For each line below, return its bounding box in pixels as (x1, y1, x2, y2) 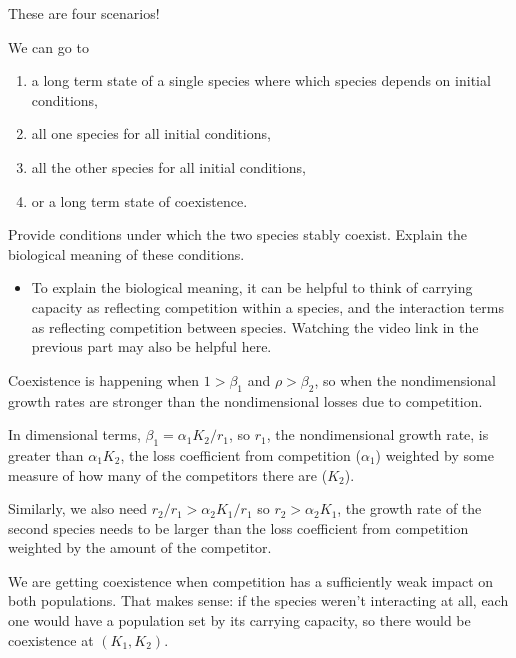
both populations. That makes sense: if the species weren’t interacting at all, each (8, 590, 509, 611)
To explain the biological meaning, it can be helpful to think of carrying (31, 277, 473, 298)
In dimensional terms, (8, 424, 141, 445)
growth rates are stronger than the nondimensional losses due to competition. (8, 390, 483, 411)
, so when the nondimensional (314, 369, 496, 390)
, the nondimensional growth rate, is (266, 424, 489, 445)
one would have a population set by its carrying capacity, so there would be (8, 610, 471, 631)
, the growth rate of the (337, 498, 482, 519)
